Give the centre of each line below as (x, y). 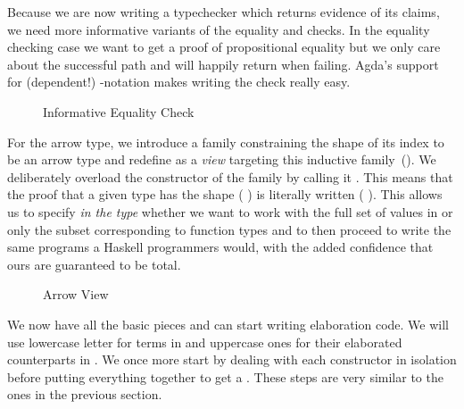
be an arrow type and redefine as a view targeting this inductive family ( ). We (222, 159)
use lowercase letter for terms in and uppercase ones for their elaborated (205, 342)
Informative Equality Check (119, 111)
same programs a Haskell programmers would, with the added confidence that (220, 247)
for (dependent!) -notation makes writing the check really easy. (179, 82)
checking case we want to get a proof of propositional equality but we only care (224, 47)
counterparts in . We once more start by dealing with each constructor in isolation (232, 359)
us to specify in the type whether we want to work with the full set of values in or (230, 211)
